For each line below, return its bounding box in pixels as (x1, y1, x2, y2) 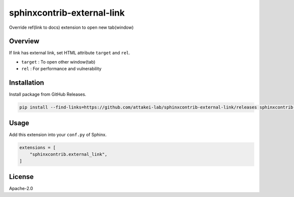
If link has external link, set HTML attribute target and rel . (9, 50, 130, 56)
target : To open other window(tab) (21, 59, 96, 65)
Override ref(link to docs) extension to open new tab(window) (9, 24, 134, 30)
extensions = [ (19, 145, 56, 150)
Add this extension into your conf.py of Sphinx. (9, 131, 107, 137)
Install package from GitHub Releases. (9, 91, 87, 97)
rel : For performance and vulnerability (21, 66, 102, 72)
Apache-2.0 (9, 185, 33, 191)
